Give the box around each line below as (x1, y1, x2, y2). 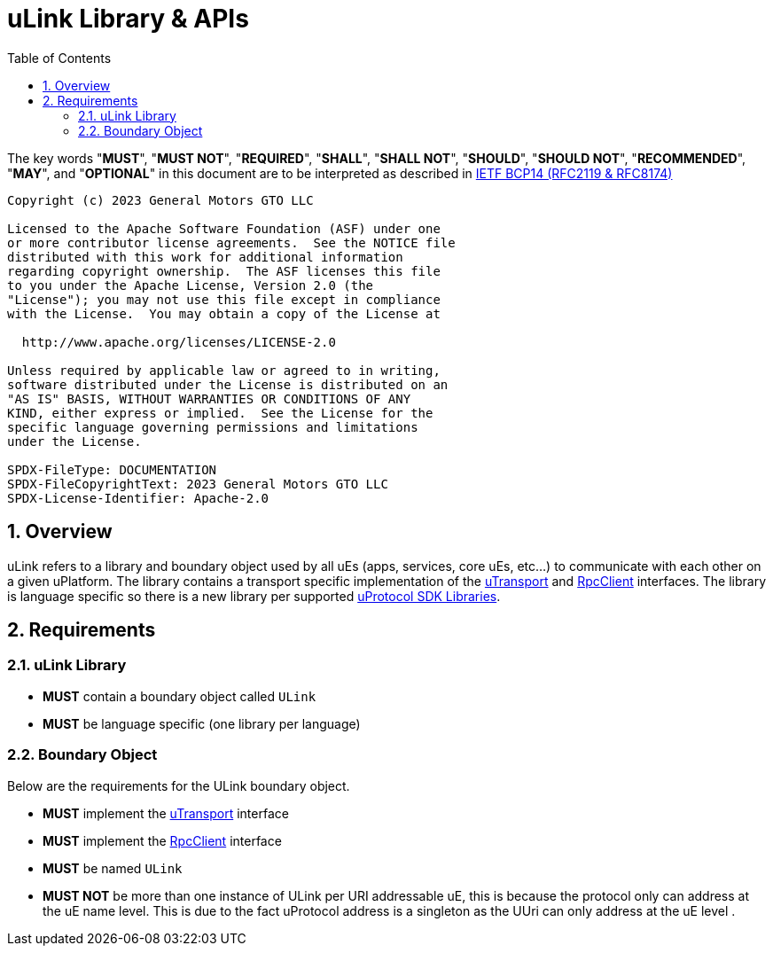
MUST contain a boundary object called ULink (43, 688, 316, 704)
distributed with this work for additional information (7, 249, 403, 264)
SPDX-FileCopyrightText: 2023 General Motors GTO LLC (7, 476, 388, 491)
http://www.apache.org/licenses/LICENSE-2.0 (21, 334, 336, 349)
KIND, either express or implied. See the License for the (7, 405, 433, 420)
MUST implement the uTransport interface (43, 805, 289, 821)
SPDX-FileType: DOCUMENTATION (7, 462, 217, 477)
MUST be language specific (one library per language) (43, 715, 361, 731)
